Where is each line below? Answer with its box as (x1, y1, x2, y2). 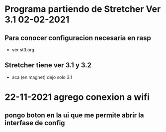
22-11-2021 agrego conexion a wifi (4, 91, 150, 102)
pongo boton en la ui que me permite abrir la (4, 111, 144, 120)
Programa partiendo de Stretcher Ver (4, 3, 161, 15)
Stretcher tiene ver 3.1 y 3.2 (4, 61, 91, 70)
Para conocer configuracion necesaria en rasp (4, 34, 151, 42)
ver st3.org (11, 47, 35, 52)
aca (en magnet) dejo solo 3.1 (11, 74, 73, 80)
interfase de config (4, 119, 65, 127)
